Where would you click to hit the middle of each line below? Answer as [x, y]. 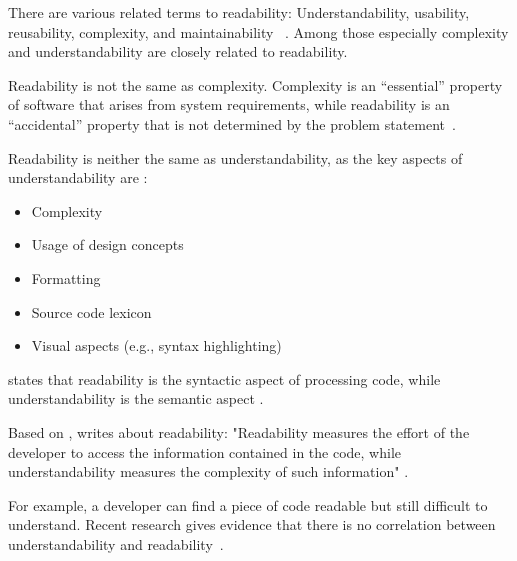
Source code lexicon [91, 311]
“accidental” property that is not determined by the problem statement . [232, 123]
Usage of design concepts [107, 244]
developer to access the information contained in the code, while [204, 451]
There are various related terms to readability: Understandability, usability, [239, 12]
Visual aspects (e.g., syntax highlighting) [156, 345]
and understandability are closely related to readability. [178, 51]
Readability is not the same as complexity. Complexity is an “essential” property [255, 84]
